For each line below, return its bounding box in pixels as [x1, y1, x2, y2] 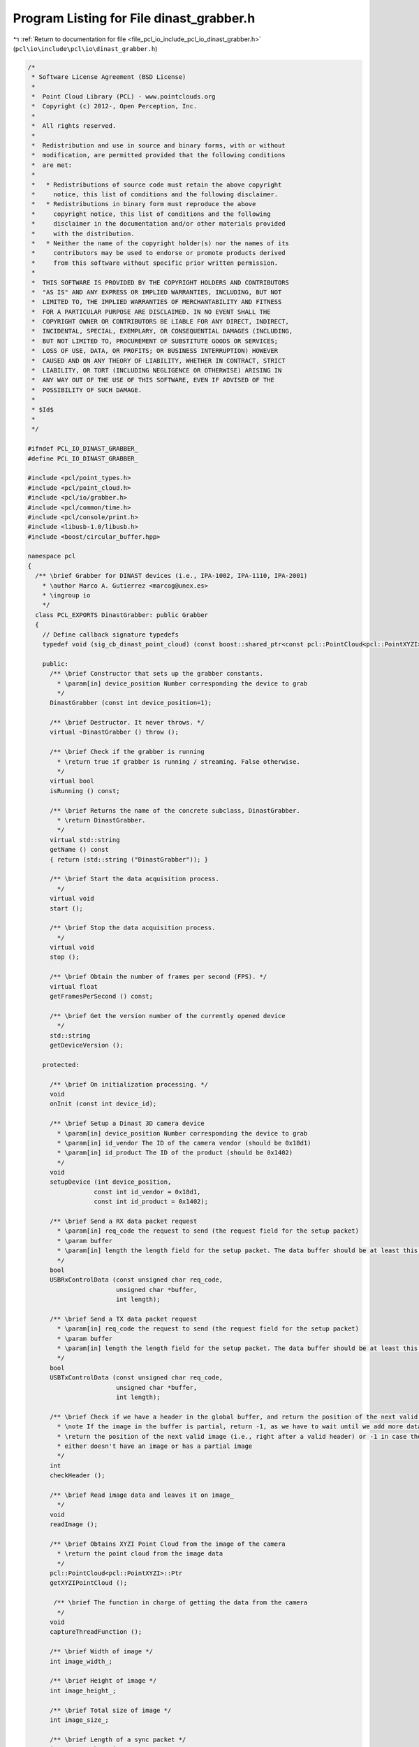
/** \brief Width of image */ [50, 1648, 154, 1655]
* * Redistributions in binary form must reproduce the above [31, 200, 256, 208]
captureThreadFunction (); [50, 1628, 142, 1636]
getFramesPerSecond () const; [50, 992, 154, 1001]
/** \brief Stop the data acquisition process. [50, 924, 216, 932]
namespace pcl [27, 552, 76, 560]
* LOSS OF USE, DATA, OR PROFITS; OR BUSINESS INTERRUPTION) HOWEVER [31, 347, 279, 355]
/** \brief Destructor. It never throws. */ [50, 718, 205, 727]
